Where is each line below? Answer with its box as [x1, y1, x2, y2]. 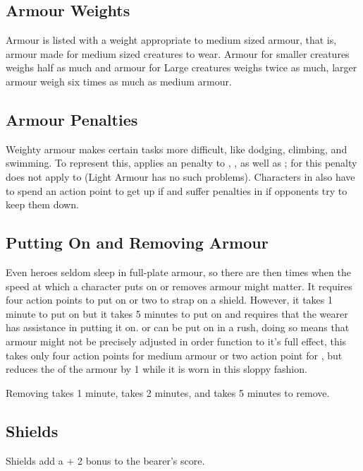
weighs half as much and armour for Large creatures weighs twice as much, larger [6, 60, 357, 75]
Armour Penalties [6, 108, 138, 130]
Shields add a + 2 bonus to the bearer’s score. [6, 453, 205, 467]
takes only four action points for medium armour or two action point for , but [6, 347, 343, 362]
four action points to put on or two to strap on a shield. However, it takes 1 [6, 292, 333, 307]
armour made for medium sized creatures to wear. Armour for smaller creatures [6, 46, 350, 61]
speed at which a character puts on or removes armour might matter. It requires [6, 278, 352, 293]
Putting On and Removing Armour [6, 232, 269, 254]
